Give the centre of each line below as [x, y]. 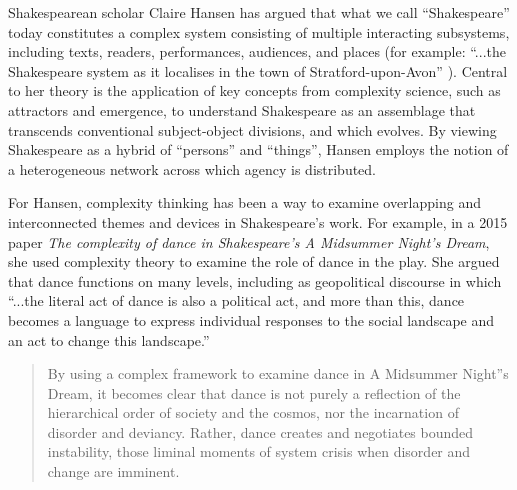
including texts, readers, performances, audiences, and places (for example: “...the [257, 51]
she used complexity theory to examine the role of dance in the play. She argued [254, 261]
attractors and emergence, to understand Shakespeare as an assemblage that [242, 109]
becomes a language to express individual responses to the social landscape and [251, 319]
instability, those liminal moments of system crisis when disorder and [259, 451]
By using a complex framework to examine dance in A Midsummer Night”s [278, 373]
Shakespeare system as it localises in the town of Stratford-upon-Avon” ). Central [258, 70]
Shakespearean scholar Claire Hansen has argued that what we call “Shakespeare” [259, 12]
